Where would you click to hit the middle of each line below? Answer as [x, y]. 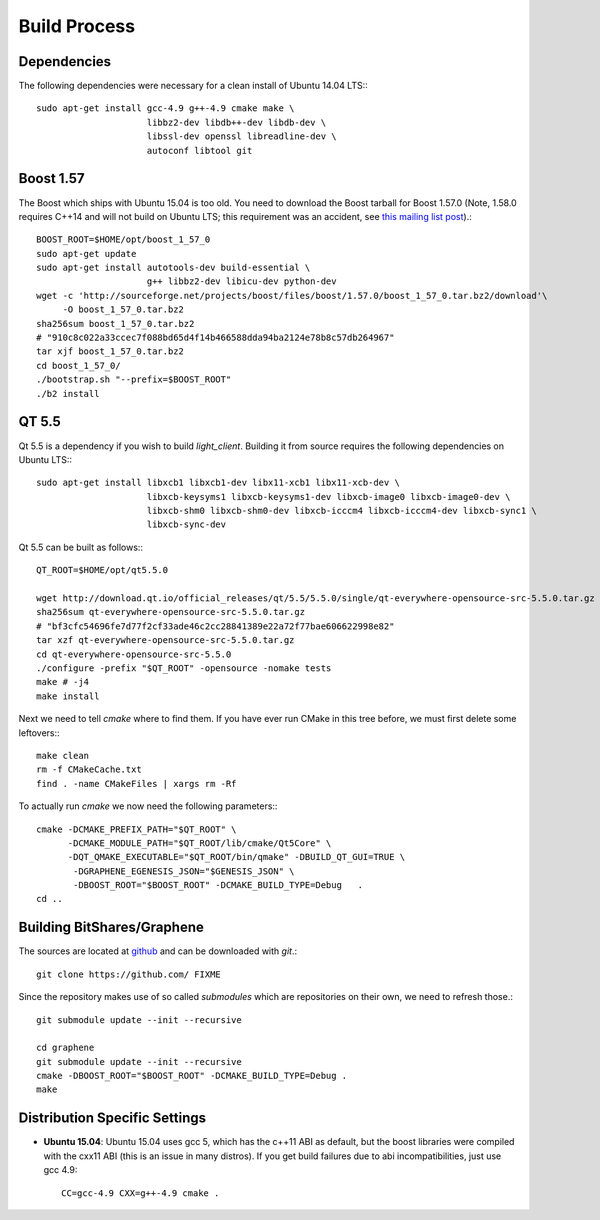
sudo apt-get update [86, 253]
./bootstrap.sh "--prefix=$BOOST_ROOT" [134, 379]
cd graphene [65, 1048]
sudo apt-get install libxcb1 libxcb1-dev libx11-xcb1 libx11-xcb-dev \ [218, 483]
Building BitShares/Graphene [111, 927]
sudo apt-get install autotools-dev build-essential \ [173, 268]
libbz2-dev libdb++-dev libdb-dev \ [236, 122]
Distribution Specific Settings [112, 1118]
